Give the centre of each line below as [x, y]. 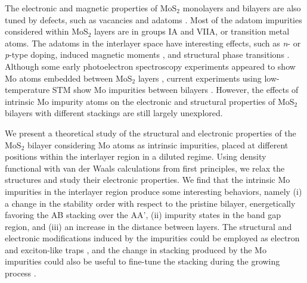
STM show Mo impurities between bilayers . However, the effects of [175, 90]
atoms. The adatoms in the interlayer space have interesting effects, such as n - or [153, 43]
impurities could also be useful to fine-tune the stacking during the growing [142, 261]
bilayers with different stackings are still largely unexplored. [114, 113]
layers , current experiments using [200, 78]
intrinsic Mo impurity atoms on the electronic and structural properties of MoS [150, 101]
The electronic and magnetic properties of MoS [91, 8]
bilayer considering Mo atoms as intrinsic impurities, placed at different [158, 144]
